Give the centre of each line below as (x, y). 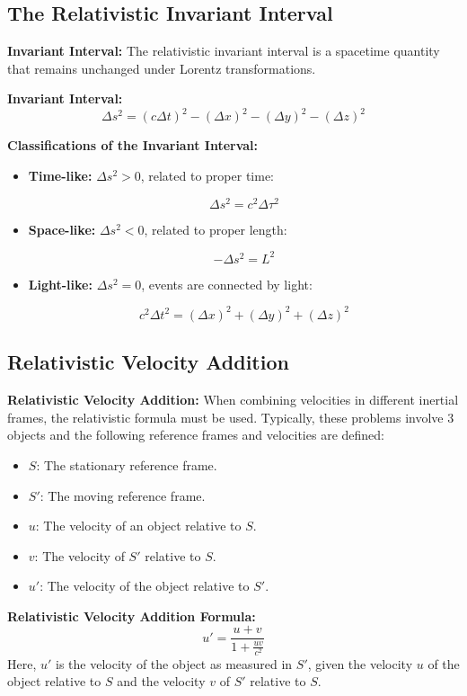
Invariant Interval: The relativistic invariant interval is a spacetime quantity (224, 51)
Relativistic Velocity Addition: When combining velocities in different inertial (233, 400)
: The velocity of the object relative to (145, 586)
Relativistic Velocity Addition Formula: (132, 616)
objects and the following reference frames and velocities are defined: (196, 435)
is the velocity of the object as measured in (174, 663)
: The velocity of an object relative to (138, 526)
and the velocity (161, 681)
